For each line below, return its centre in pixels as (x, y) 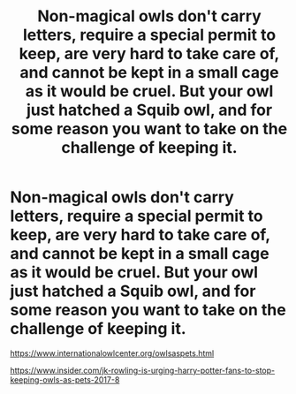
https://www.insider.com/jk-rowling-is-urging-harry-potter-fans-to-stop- (143, 370)
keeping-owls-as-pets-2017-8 (65, 379)
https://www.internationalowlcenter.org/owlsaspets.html (112, 353)
